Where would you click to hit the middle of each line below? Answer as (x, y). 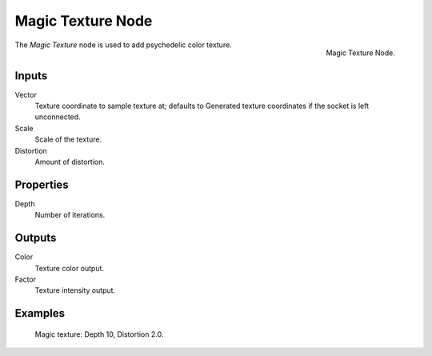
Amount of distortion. (70, 162)
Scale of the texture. (68, 139)
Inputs (31, 76)
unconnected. (58, 117)
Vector (26, 94)
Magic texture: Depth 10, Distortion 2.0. (99, 334)
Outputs (36, 238)
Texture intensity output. (75, 290)
